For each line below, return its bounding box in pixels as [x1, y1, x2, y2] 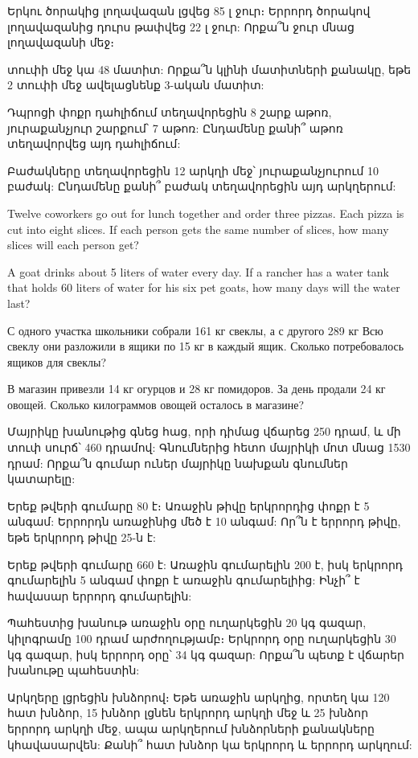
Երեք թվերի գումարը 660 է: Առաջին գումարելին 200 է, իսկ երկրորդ [7, 555, 404, 572]
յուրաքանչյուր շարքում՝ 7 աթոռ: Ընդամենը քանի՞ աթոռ [7, 119, 343, 136]
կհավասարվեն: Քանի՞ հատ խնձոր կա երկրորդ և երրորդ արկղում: [7, 735, 412, 752]
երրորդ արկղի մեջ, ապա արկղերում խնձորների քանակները [7, 719, 375, 736]
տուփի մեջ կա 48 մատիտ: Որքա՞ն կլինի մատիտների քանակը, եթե [7, 60, 412, 77]
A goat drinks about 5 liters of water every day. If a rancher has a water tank [7, 263, 389, 280]
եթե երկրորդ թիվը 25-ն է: [7, 529, 156, 546]
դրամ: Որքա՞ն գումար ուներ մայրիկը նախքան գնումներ [7, 454, 348, 471]
